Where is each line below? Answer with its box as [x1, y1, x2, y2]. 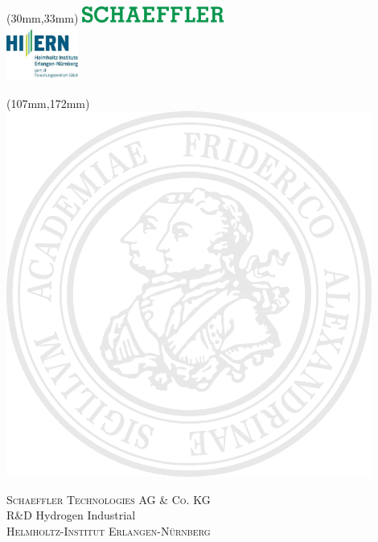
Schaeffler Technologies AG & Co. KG [6, 490, 211, 507]
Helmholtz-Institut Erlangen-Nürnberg [6, 522, 211, 539]
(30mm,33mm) [6, 9, 79, 26]
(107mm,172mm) [6, 94, 90, 111]
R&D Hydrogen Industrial [6, 507, 136, 523]
